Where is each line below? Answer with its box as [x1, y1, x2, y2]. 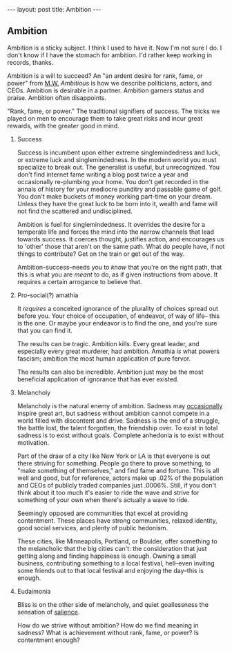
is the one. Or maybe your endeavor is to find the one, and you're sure [17, 319, 217, 327]
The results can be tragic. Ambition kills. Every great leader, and [17, 339, 200, 348]
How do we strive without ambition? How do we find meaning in [17, 621, 199, 629]
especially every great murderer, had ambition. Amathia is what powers [17, 347, 220, 355]
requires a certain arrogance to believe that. [17, 277, 143, 286]
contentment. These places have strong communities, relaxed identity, [17, 516, 217, 525]
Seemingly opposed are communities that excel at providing [17, 509, 188, 517]
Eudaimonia [17, 587, 51, 595]
